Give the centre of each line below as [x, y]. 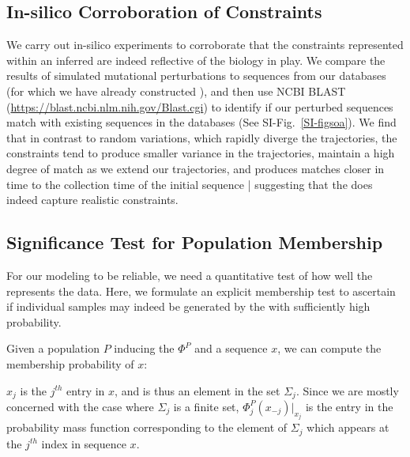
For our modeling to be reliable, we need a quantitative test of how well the [190, 275]
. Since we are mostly [347, 390]
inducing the [144, 348]
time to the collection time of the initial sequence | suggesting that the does [190, 184]
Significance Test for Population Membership [195, 242]
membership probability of [70, 363]
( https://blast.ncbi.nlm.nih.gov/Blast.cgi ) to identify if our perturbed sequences [200, 106]
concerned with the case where [80, 406]
